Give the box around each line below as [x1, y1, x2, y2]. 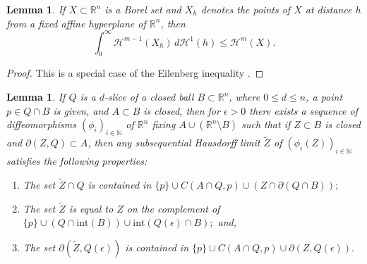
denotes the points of [200, 2, 291, 16]
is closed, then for [143, 103, 220, 118]
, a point [306, 89, 343, 104]
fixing [152, 117, 176, 132]
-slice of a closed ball [104, 89, 194, 104]
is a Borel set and [104, 2, 181, 16]
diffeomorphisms [6, 117, 76, 132]
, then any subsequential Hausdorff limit [88, 135, 260, 150]
